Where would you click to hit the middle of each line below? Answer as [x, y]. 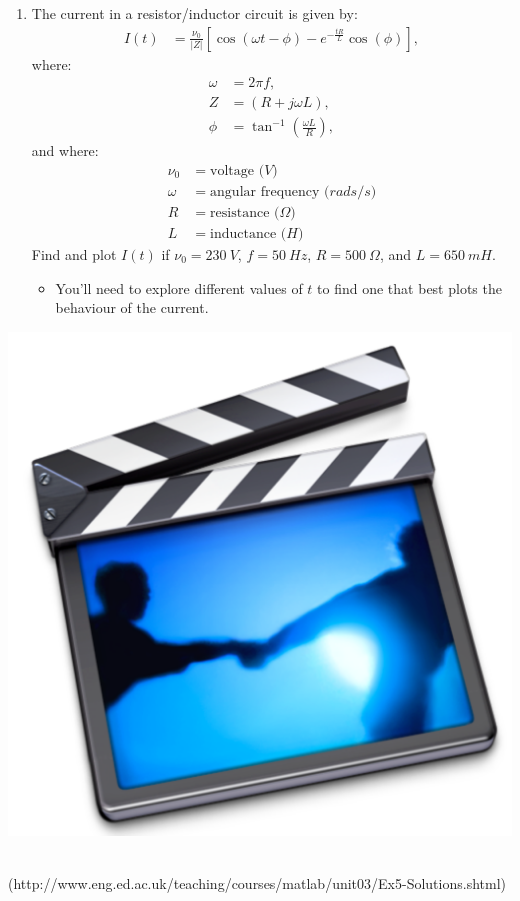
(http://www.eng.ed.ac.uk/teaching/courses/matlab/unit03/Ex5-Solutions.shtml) [257, 883]
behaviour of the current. [132, 307]
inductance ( [248, 234]
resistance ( [245, 212]
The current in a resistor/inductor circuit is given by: [194, 13]
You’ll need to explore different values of [179, 287]
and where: [65, 150]
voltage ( [237, 170]
